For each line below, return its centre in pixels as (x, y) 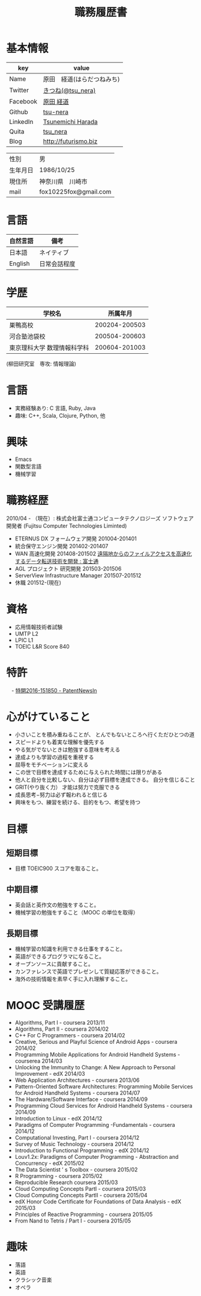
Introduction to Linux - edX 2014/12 (58, 1119)
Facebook (23, 101)
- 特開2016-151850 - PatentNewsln (54, 690)
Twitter (19, 90)
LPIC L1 (24, 640)
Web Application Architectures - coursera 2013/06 (77, 1080)
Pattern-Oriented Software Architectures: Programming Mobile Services (104, 1086)
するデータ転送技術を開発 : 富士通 (57, 561)
